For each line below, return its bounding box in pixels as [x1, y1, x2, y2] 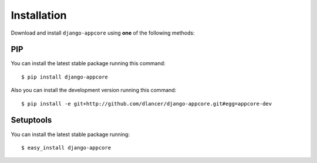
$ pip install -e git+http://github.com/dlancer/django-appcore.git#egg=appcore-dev [21, 100, 272, 107]
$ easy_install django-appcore [21, 144, 112, 151]
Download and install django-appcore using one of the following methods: [11, 29, 195, 36]
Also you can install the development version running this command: [11, 87, 177, 94]
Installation [11, 9, 67, 22]
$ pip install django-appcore [21, 73, 109, 80]
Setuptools [11, 115, 52, 125]
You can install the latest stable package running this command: [11, 60, 166, 67]
